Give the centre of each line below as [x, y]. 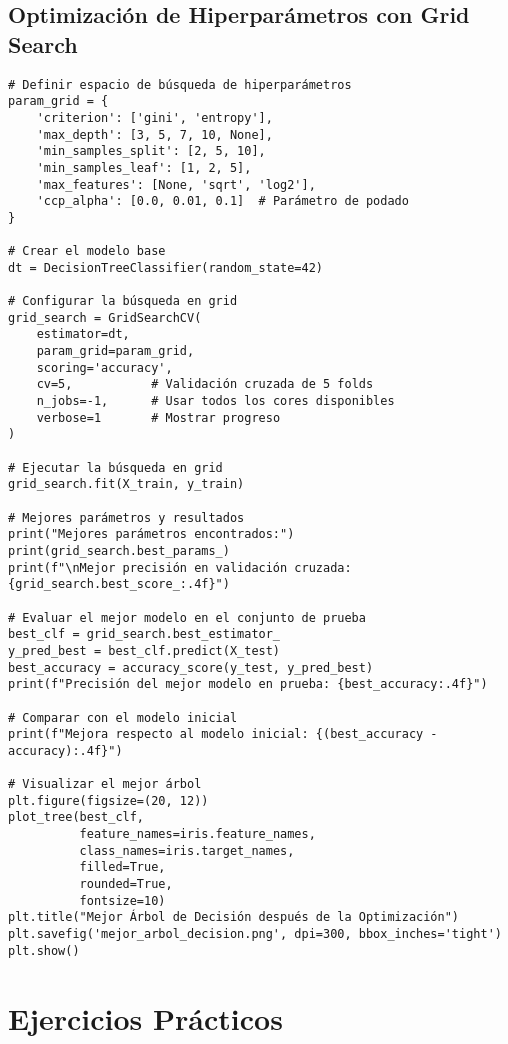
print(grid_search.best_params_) [119, 550]
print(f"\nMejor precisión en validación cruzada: [180, 567]
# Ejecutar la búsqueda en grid [115, 467]
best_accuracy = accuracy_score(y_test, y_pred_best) [191, 667]
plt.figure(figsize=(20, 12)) [108, 800]
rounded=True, [126, 884]
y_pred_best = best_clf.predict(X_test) [144, 650]
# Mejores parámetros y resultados [126, 517]
